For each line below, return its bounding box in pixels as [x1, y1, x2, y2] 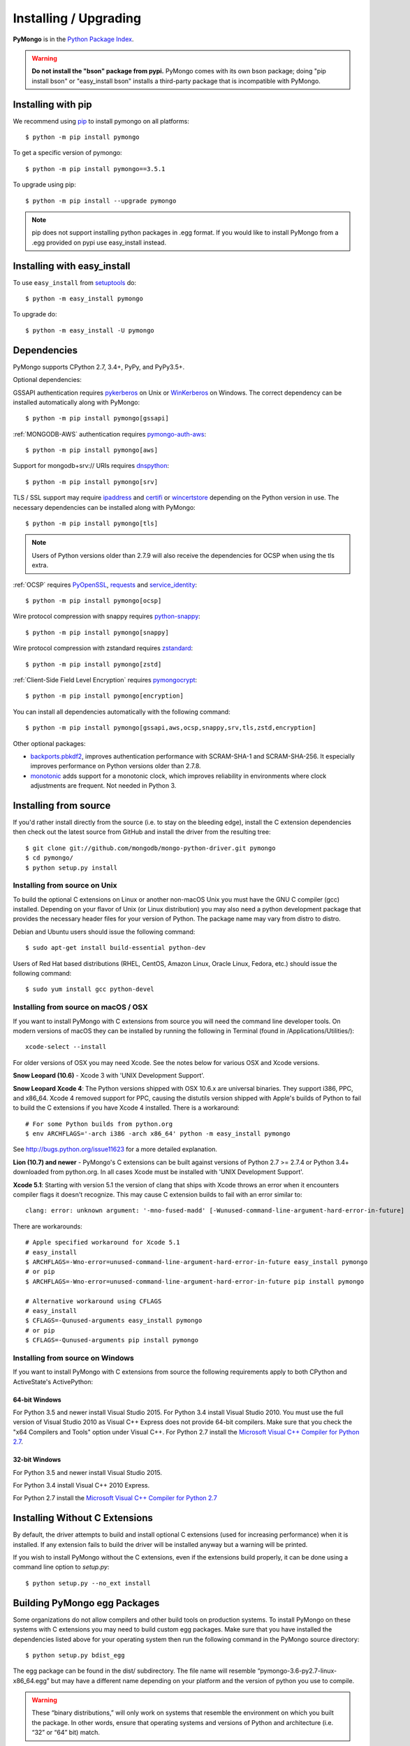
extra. [31, 561, 49, 569]
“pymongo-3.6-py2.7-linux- [257, 1666, 337, 1675]
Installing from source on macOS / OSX [13, 1002, 148, 1012]
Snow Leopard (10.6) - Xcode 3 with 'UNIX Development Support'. [13, 1071, 205, 1080]
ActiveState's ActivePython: [13, 1377, 94, 1386]
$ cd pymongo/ [25, 854, 73, 862]
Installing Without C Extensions [13, 1512, 153, 1524]
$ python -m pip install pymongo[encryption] [25, 692, 184, 700]
